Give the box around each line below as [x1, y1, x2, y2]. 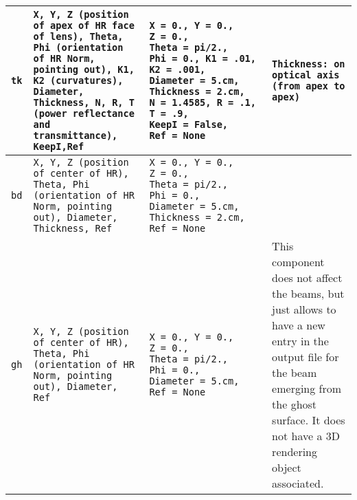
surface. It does [272, 412, 345, 428]
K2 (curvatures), [33, 75, 124, 86]
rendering [272, 444, 317, 459]
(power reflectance [33, 108, 135, 119]
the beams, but [272, 285, 345, 301]
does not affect [272, 270, 343, 285]
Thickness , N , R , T [33, 97, 135, 108]
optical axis [272, 69, 340, 80]
